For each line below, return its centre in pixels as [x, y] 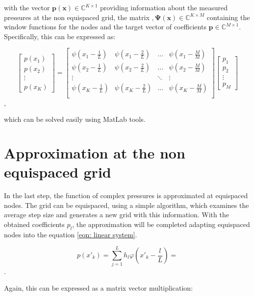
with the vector [27, 7]
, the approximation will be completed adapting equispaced [161, 224]
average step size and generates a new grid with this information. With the [116, 215]
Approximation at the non [95, 152]
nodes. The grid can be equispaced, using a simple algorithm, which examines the [127, 205]
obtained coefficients [34, 224]
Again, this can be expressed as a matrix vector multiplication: [99, 287]
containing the [228, 17]
